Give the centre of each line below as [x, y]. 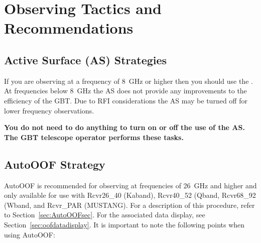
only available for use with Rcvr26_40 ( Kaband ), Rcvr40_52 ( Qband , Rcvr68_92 [130, 195]
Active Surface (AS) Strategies [86, 59]
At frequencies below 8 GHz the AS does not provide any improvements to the [125, 91]
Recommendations [69, 28]
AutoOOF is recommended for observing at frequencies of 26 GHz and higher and [130, 185]
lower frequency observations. [49, 110]
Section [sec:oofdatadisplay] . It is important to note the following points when [124, 224]
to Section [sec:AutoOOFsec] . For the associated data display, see [105, 215]
